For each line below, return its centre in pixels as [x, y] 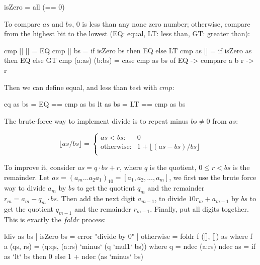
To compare [22, 23]
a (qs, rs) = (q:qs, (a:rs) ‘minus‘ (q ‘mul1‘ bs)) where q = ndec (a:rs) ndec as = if [130, 246]
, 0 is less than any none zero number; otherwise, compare [161, 23]
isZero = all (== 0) [34, 7]
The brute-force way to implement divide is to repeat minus [96, 120]
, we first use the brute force [213, 177]
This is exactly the [33, 219]
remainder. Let [27, 177]
